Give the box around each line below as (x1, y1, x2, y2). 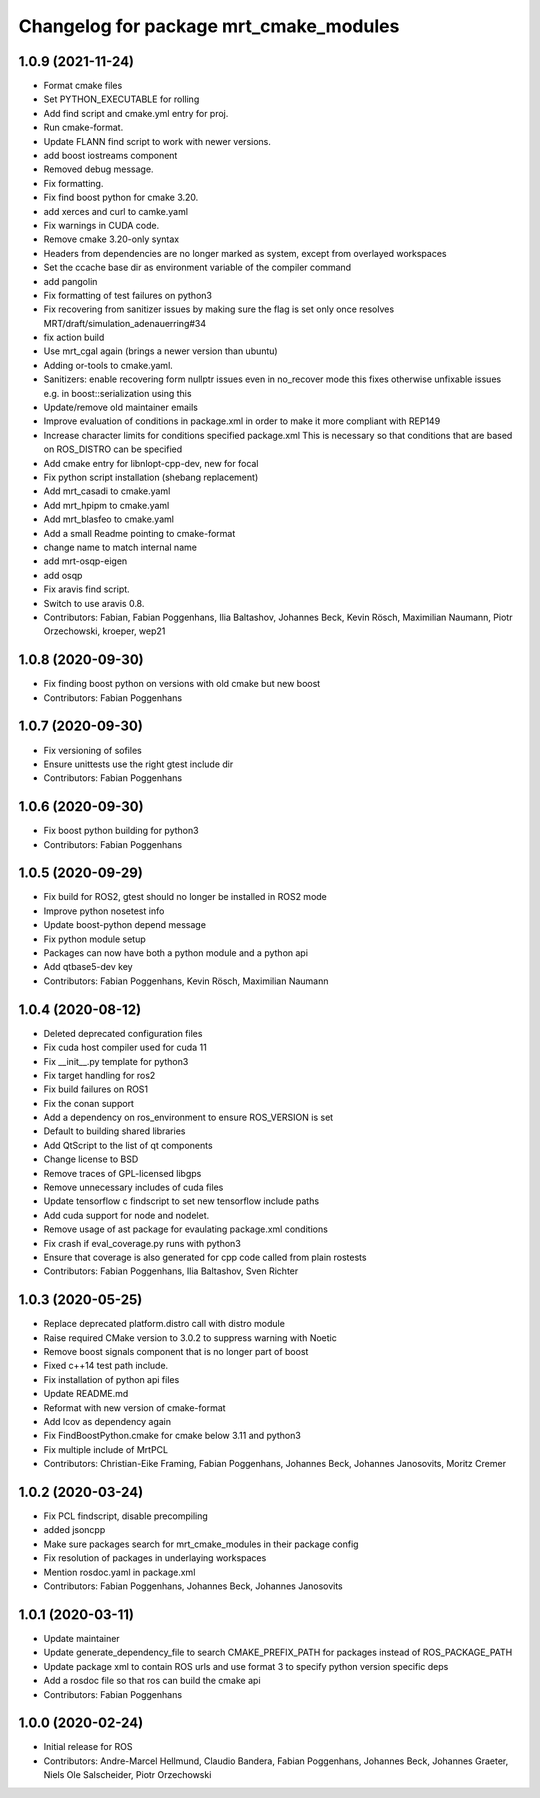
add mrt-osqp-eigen (43, 555, 128, 567)
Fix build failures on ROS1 (43, 1083, 149, 1095)
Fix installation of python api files (43, 1373, 180, 1385)
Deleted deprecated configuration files (43, 1027, 203, 1039)
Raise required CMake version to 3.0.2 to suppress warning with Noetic (43, 1331, 337, 1344)
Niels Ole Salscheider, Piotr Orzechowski (43, 1769, 212, 1781)
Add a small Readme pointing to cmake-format (43, 527, 236, 539)
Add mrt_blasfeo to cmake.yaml (43, 513, 175, 525)
